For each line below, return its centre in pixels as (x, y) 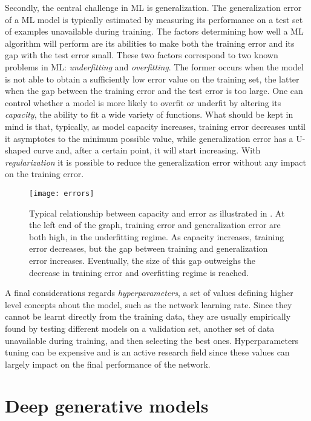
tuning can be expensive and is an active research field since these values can (147, 352)
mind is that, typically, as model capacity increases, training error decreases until (155, 126)
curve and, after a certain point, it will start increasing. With (147, 150)
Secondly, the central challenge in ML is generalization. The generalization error (153, 7)
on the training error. (44, 174)
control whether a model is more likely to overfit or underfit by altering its (143, 102)
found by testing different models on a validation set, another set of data (140, 328)
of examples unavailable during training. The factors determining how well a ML (154, 31)
